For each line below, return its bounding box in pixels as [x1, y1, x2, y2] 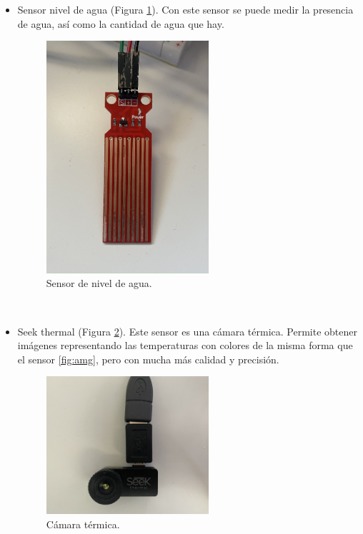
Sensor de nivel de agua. [46, 276, 152, 291]
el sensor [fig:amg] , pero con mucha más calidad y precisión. [17, 351, 279, 366]
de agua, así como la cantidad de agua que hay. [17, 16, 224, 31]
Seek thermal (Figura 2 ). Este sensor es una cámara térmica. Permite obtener [17, 323, 357, 338]
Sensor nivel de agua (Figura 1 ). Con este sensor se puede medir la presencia [17, 2, 354, 16]
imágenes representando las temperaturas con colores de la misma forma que [17, 338, 353, 353]
